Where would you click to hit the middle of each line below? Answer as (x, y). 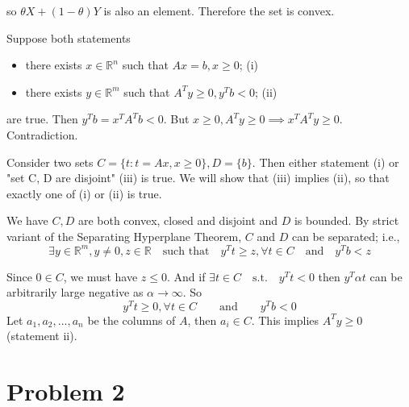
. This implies (285, 320)
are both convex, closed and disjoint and (178, 220)
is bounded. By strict (346, 220)
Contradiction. (42, 134)
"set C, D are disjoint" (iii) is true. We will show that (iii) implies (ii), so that (198, 178)
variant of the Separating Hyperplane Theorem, (124, 236)
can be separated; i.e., (346, 236)
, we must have (100, 276)
